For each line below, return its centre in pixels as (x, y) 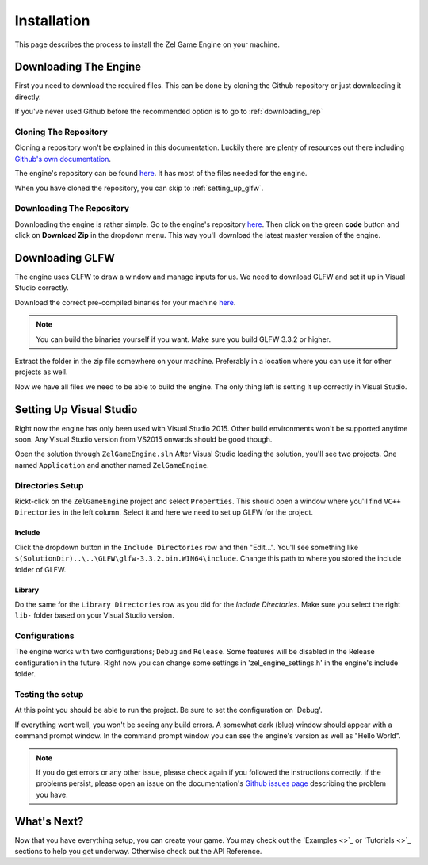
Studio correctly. (42, 288)
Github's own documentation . (63, 159)
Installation (52, 21)
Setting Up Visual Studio (76, 410)
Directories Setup (49, 485)
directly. (28, 97)
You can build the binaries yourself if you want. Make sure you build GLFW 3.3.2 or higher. (183, 339)
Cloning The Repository (61, 132)
